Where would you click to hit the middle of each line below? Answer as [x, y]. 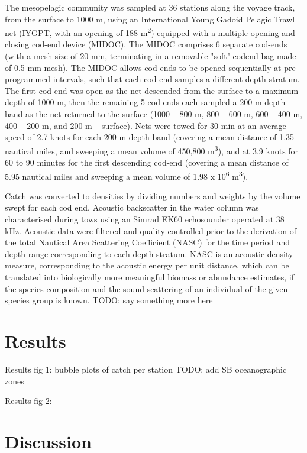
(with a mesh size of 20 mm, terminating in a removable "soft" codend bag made [151, 56]
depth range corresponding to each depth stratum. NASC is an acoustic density [149, 253]
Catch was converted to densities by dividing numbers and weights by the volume [153, 195]
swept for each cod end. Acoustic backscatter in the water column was [132, 207]
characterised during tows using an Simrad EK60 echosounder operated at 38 [145, 219]
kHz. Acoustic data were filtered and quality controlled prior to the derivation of [151, 230]
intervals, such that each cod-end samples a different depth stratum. [176, 79]
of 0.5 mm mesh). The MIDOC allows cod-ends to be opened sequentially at [143, 67]
